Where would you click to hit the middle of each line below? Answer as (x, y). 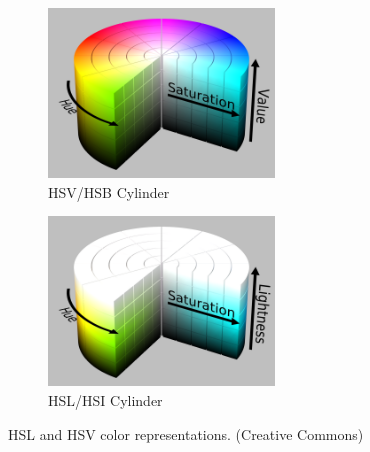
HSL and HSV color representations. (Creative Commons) (186, 433)
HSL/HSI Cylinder (105, 399)
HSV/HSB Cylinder (109, 191)
